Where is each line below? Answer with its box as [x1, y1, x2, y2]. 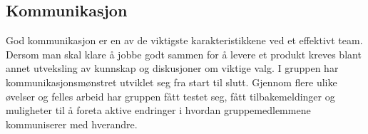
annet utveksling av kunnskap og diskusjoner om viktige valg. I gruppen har [6, 61, 339, 76]
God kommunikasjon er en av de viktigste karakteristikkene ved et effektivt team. [6, 33, 363, 48]
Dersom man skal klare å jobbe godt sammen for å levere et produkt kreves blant [6, 46, 362, 61]
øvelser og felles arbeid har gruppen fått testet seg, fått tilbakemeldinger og [6, 88, 335, 103]
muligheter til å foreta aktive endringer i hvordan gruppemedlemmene [6, 103, 311, 118]
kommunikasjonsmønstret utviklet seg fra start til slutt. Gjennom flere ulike [6, 74, 337, 89]
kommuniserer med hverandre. [6, 116, 138, 131]
